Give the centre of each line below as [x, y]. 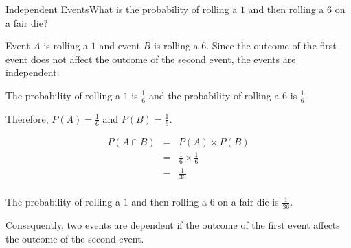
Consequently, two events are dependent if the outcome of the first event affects [173, 225]
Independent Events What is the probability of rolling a [122, 9]
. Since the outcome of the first [271, 46]
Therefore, [27, 118]
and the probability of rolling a [214, 95]
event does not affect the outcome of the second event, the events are [151, 59]
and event [120, 46]
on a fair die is [248, 202]
